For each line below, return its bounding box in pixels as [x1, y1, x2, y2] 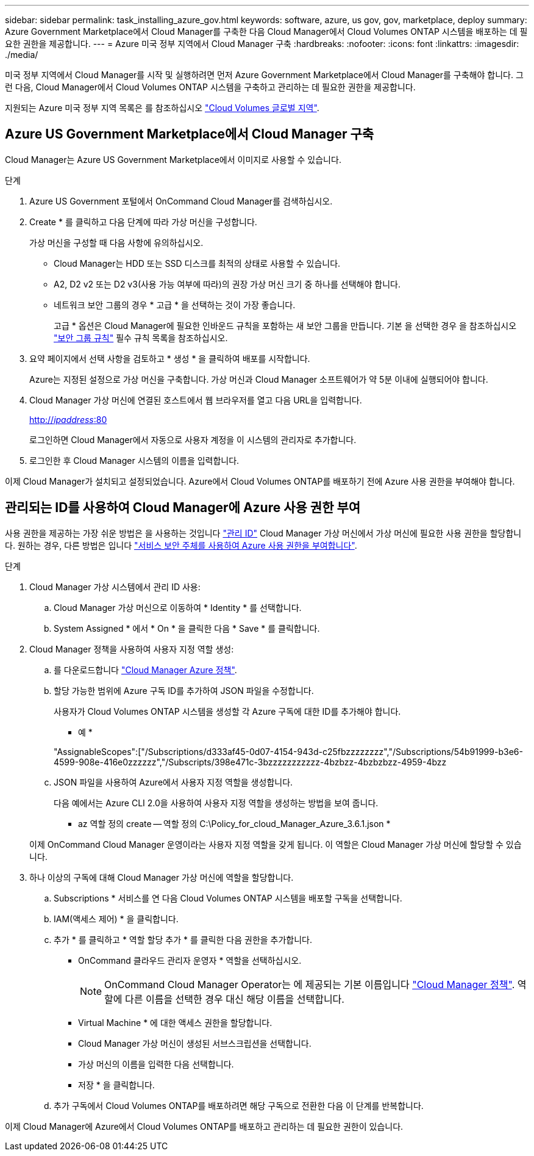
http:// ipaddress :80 [29, 414, 107, 425]
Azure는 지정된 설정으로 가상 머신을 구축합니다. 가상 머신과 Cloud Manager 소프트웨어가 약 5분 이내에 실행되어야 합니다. [29, 374, 488, 385]
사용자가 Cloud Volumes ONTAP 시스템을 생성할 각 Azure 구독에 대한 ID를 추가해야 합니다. [54, 706, 401, 717]
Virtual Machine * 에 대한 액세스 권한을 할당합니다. [78, 1017, 272, 1028]
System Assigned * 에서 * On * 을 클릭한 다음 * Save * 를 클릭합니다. [54, 623, 320, 634]
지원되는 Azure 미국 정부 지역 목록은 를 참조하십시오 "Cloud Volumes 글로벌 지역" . [5, 103, 319, 113]
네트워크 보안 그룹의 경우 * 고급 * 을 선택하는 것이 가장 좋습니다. [54, 299, 296, 310]
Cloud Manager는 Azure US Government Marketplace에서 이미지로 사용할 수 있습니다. [5, 154, 341, 165]
